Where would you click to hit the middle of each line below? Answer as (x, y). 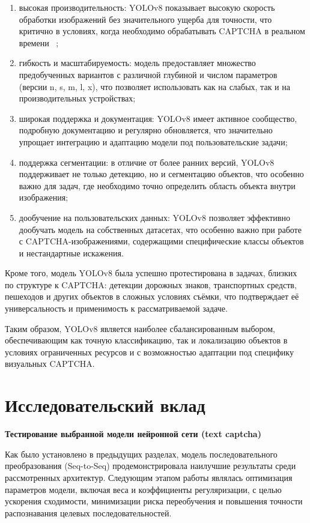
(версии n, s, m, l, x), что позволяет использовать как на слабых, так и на (154, 86)
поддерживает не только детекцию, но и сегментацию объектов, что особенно (161, 174)
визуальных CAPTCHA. (50, 364)
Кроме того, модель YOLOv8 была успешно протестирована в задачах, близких (151, 273)
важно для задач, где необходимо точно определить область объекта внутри (157, 185)
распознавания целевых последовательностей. (88, 512)
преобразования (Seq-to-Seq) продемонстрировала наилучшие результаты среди (150, 466)
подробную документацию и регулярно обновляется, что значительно (146, 130)
